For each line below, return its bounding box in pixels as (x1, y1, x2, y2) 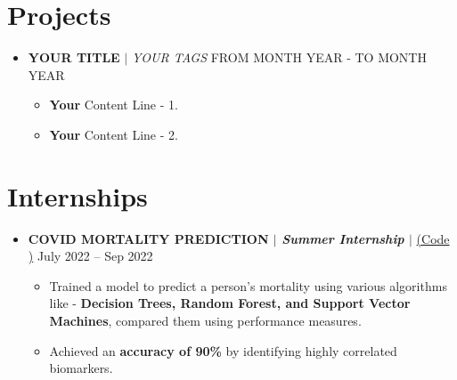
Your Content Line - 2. (49, 125, 178, 143)
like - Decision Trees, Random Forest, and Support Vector (49, 294, 411, 312)
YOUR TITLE (28, 48, 120, 67)
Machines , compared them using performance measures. (49, 311, 362, 329)
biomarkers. (49, 359, 113, 377)
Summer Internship (282, 229, 404, 247)
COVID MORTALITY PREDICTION (28, 229, 269, 247)
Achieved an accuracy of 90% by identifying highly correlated (49, 341, 397, 360)
